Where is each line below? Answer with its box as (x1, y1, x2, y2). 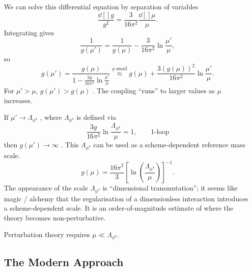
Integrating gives (4, 27, 55, 37)
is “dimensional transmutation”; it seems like (102, 183, 238, 193)
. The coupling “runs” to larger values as (92, 85, 215, 96)
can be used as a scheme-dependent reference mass (93, 139, 246, 150)
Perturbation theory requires (4, 229, 90, 239)
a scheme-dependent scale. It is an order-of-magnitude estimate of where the (4, 203, 234, 213)
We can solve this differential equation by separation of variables (4, 1, 198, 11)
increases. (4, 95, 32, 106)
